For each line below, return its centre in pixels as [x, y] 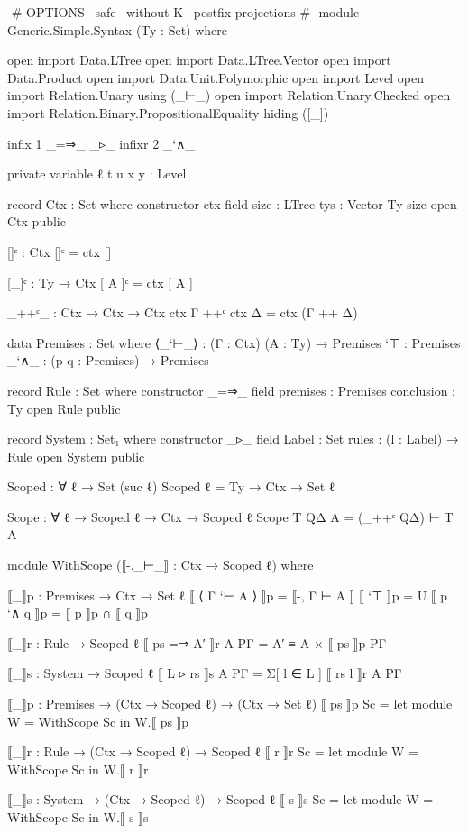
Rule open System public [76, 456]
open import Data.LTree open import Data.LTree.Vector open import [199, 60]
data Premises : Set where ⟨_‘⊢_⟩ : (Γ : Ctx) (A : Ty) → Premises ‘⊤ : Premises [234, 342]
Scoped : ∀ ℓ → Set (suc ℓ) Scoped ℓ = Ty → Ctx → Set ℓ [171, 486]
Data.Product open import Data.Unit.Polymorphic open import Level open [216, 77]
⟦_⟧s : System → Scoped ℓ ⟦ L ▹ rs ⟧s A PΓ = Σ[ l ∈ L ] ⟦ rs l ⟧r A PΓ [205, 673]
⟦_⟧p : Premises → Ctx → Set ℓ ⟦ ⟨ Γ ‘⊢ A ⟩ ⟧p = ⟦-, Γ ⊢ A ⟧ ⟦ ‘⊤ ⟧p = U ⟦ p [227, 595]
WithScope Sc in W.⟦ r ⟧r [78, 769]
